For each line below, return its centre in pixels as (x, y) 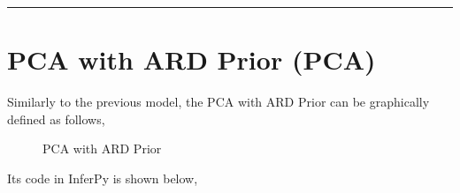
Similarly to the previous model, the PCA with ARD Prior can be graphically (218, 102)
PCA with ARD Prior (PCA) (192, 59)
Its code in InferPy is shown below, (103, 178)
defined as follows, (56, 119)
